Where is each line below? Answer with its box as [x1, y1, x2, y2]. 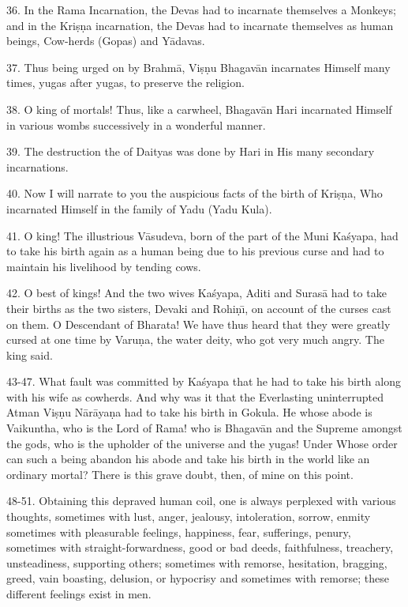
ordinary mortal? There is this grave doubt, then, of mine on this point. [6, 466, 354, 482]
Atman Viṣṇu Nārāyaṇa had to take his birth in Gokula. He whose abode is [6, 404, 372, 420]
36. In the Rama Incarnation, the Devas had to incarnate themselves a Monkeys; [6, 2, 396, 17]
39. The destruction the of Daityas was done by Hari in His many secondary [6, 143, 375, 160]
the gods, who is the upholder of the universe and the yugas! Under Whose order [6, 435, 398, 451]
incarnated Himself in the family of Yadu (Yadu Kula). [6, 200, 272, 217]
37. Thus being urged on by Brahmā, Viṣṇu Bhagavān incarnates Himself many [6, 58, 391, 75]
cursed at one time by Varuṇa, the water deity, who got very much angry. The [6, 331, 384, 348]
